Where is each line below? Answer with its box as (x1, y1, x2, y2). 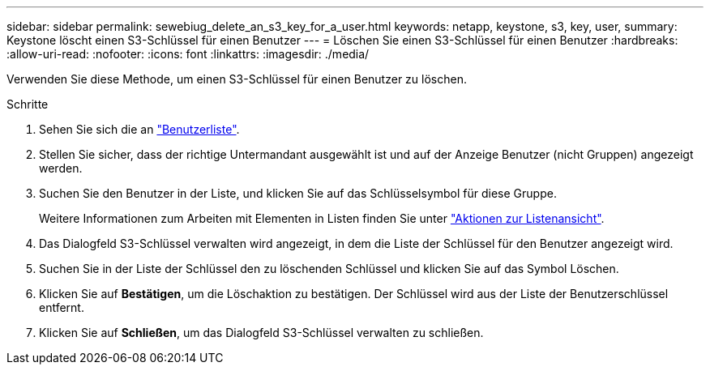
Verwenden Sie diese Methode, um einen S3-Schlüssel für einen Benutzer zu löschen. (6, 72, 467, 86)
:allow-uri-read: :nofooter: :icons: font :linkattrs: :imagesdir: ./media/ (6, 47, 370, 61)
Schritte (6, 97, 49, 111)
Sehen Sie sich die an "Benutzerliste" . (39, 122, 240, 136)
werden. (39, 161, 83, 175)
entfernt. (39, 301, 84, 314)
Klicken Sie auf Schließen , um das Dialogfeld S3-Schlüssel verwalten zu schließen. (39, 326, 484, 339)
